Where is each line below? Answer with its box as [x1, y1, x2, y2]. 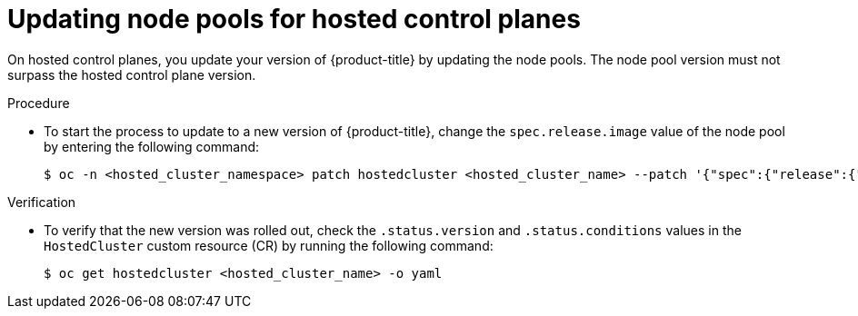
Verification [7, 193, 76, 210]
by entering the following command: [44, 138, 260, 154]
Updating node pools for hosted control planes [7, 4, 581, 35]
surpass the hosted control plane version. [7, 66, 256, 83]
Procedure [7, 94, 70, 111]
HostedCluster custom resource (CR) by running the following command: [44, 237, 494, 253]
